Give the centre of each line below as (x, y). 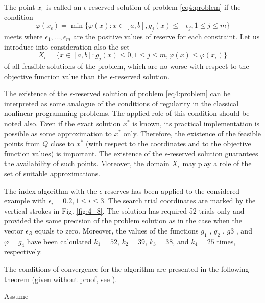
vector (14, 230)
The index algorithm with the (51, 190)
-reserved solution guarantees (213, 153)
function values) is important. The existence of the (83, 153)
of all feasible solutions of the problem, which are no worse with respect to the (127, 66)
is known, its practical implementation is (196, 123)
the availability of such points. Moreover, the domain (87, 163)
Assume (16, 296)
